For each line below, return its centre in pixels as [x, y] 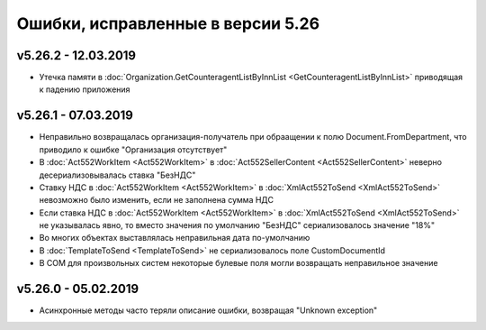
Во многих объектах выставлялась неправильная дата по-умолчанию [175, 238]
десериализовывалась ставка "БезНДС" [117, 175]
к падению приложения [85, 89]
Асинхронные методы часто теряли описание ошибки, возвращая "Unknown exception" [208, 310]
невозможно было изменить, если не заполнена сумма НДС [157, 200]
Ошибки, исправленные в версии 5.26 [168, 23]
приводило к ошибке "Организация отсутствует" [133, 150]
